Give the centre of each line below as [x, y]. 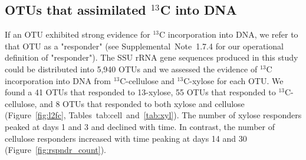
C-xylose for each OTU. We [233, 80]
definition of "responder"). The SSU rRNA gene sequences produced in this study [152, 57]
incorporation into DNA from [58, 80]
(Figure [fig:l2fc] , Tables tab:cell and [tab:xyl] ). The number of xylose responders [153, 115]
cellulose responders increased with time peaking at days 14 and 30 [126, 138]
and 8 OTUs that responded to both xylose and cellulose [142, 103]
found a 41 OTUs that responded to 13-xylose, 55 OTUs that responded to [140, 92]
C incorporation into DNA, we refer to [228, 34]
